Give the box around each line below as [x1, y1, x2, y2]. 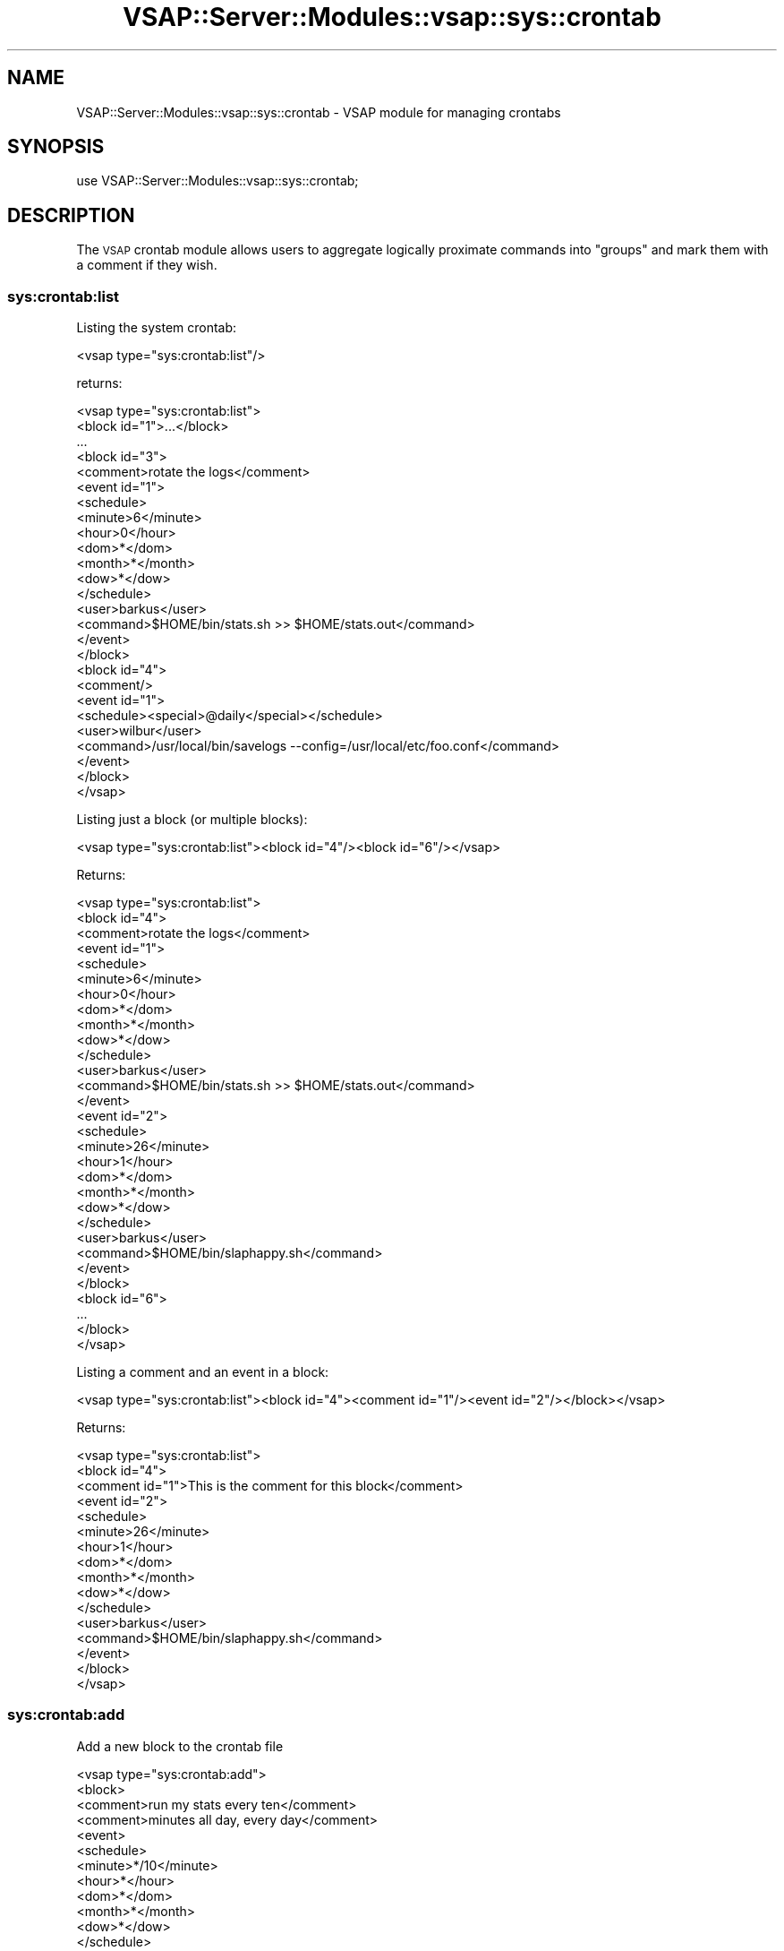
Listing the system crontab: [76, 320, 237, 336]
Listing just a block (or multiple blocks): [76, 812, 308, 828]
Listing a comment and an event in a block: [76, 1364, 329, 1380]
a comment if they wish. [76, 257, 217, 273]
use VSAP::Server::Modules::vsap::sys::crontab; [76, 173, 359, 189]
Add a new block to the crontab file [76, 1738, 284, 1754]
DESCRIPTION [7, 203, 135, 227]
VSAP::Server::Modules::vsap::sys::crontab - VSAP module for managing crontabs [76, 104, 561, 120]
